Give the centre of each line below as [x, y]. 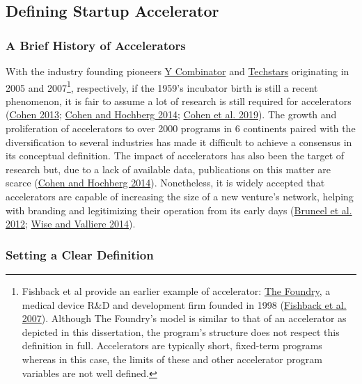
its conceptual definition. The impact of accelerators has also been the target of [175, 155]
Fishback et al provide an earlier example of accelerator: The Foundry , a [176, 291]
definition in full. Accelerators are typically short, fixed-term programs [172, 345]
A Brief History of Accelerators [96, 45]
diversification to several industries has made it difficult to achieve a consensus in [179, 142]
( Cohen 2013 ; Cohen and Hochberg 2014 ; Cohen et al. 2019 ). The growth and [171, 114]
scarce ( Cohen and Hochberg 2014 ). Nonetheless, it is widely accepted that [165, 183]
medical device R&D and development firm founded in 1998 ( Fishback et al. [184, 304]
